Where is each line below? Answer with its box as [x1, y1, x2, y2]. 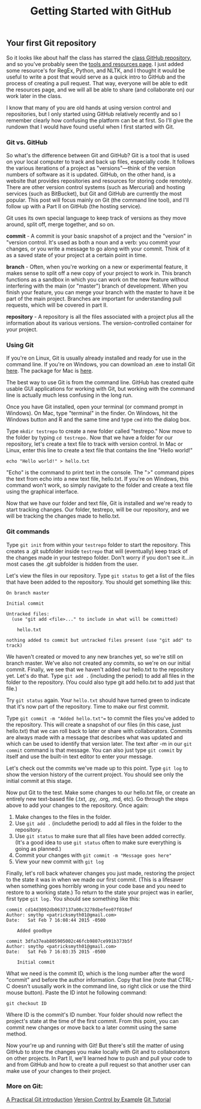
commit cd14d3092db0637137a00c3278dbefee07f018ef [6, 907, 133, 913]
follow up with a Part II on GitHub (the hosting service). [6, 202, 142, 210]
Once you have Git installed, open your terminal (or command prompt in [6, 403, 184, 411]
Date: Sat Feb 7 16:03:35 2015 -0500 [6, 949, 106, 955]
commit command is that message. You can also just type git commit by [6, 746, 183, 754]
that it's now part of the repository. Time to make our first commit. [6, 703, 169, 710]
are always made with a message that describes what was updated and [6, 734, 183, 741]
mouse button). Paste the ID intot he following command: [6, 989, 147, 996]
